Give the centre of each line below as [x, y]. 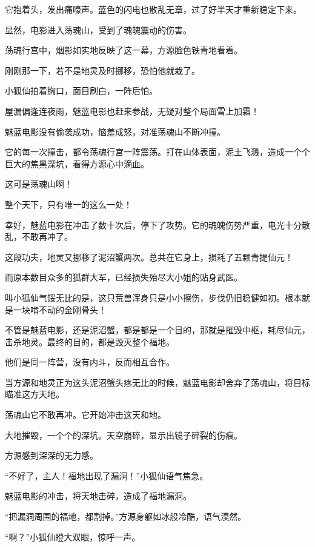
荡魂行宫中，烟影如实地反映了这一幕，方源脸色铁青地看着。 [124, 50]
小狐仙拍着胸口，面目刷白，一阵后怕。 [81, 91]
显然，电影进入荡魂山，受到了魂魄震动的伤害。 [98, 29]
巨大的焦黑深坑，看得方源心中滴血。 [77, 163]
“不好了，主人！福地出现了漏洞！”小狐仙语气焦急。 [107, 475]
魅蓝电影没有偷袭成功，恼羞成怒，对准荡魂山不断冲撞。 [115, 131]
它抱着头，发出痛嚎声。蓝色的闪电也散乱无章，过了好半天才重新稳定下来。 [153, 9]
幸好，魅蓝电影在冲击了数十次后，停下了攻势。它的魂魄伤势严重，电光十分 [153, 224]
